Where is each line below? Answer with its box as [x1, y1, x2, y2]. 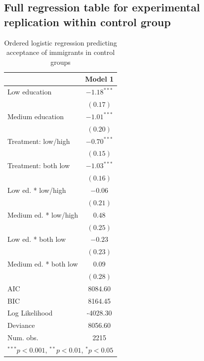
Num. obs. [7, 332, 39, 343]
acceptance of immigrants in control [6, 47, 115, 57]
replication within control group [4, 14, 171, 29]
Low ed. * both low [7, 234, 66, 244]
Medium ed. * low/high [7, 209, 79, 220]
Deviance [7, 320, 35, 330]
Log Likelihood [7, 308, 53, 318]
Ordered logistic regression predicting [4, 37, 117, 47]
